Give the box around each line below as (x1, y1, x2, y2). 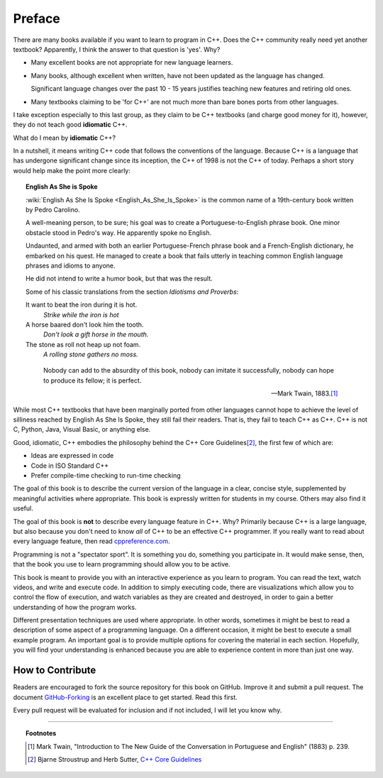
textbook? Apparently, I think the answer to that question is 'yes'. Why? (13, 45, 221, 53)
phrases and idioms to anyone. (26, 261, 116, 270)
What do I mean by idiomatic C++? (13, 133, 116, 142)
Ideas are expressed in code (30, 451, 114, 460)
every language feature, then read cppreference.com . (13, 537, 170, 546)
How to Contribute (13, 664, 96, 676)
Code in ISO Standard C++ (30, 461, 109, 470)
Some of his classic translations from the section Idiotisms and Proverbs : (26, 287, 239, 296)
